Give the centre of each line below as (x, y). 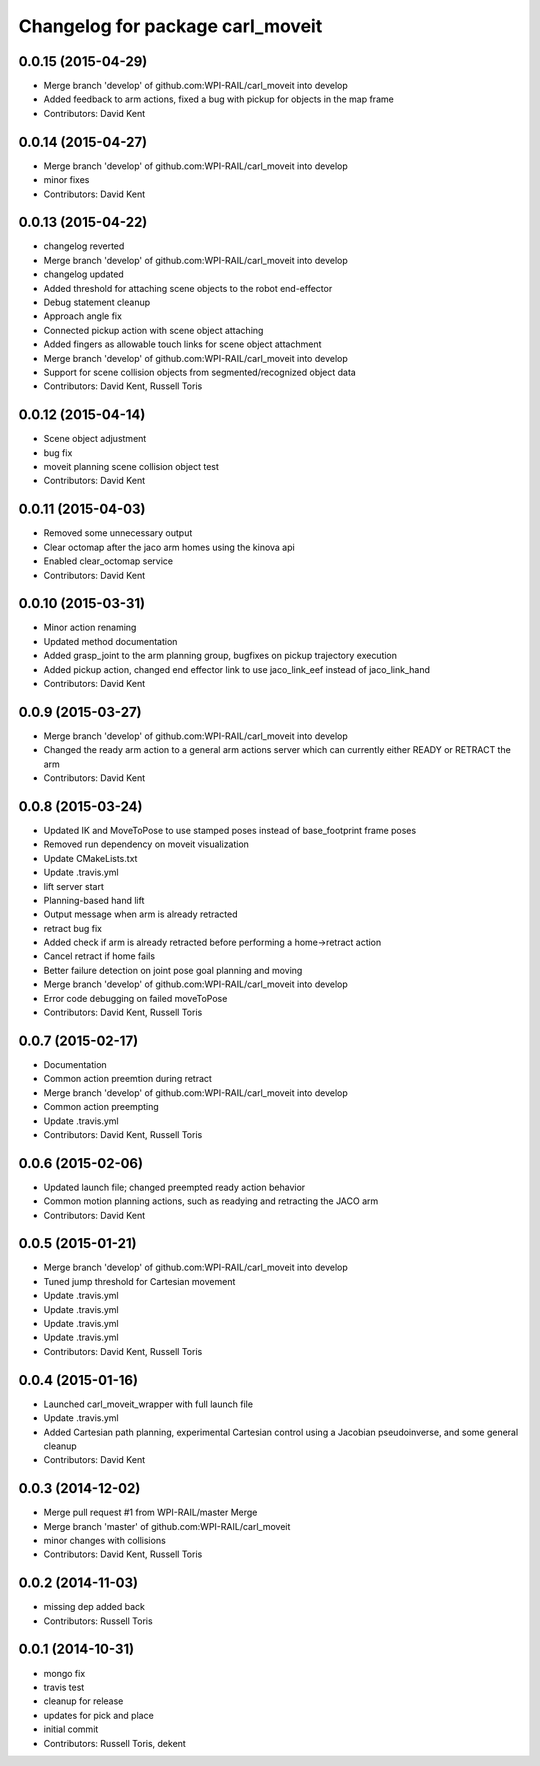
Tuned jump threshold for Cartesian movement (139, 1281)
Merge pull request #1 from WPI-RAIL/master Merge (150, 1512)
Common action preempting (101, 1107)
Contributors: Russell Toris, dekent (115, 1743)
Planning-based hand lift (94, 900)
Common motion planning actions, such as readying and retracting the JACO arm (211, 1201)
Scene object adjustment (95, 439)
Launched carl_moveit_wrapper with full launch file (148, 1404)
